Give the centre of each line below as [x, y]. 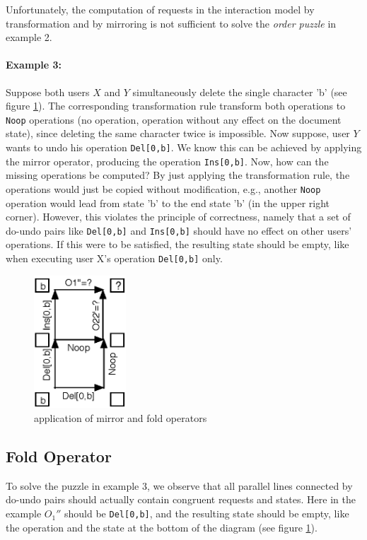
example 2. [29, 37]
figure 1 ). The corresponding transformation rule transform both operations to [176, 106]
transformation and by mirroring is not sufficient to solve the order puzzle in [171, 23]
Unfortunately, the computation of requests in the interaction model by [160, 9]
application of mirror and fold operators [121, 418]
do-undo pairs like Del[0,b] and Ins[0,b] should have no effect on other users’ [179, 230]
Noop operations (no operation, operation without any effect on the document [174, 119]
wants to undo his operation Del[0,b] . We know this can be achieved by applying [184, 147]
